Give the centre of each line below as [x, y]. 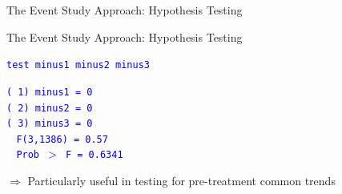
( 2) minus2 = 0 [50, 108]
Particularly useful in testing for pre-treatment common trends [181, 181]
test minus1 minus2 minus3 [78, 65]
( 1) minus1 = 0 [50, 92]
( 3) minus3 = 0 [50, 124]
